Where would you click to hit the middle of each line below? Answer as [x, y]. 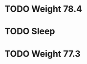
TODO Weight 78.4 [43, 9]
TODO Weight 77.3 [43, 53]
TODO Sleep [30, 32]
